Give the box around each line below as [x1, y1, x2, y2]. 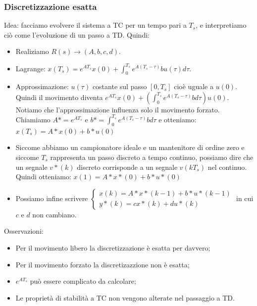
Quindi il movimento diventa [15, 92, 103, 102]
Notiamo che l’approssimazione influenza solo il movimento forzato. [15, 104, 220, 114]
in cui [236, 193, 254, 203]
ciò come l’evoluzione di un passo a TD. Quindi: [4, 29, 150, 40]
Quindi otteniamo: [15, 171, 71, 182]
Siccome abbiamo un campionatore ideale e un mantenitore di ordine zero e [15, 142, 245, 153]
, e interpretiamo [196, 20, 247, 30]
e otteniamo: [158, 114, 197, 124]
